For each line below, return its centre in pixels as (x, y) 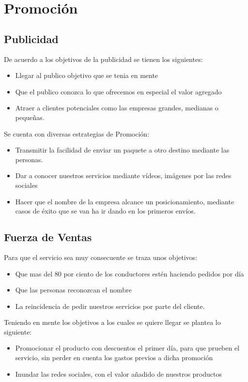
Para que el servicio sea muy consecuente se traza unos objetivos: (101, 257)
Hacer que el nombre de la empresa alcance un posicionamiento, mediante (125, 201)
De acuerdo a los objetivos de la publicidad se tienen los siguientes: (103, 59)
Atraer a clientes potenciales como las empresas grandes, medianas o (117, 108)
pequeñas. (30, 117)
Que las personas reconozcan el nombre (73, 290)
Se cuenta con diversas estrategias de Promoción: (77, 133)
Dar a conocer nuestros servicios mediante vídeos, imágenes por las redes (123, 176)
